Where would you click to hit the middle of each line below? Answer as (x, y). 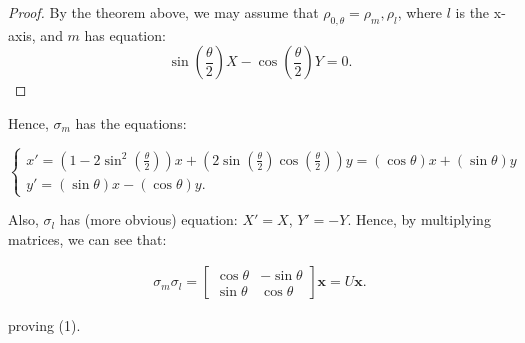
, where (420, 12)
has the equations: (131, 122)
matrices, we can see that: (87, 238)
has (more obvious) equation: (148, 219)
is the (472, 12)
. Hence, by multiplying (419, 219)
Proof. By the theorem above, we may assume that (163, 12)
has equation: (125, 34)
